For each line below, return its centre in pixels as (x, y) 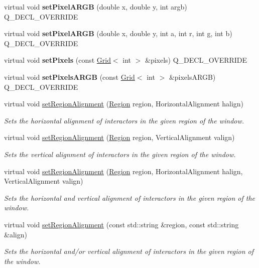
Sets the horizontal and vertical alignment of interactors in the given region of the (130, 197)
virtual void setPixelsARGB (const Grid (70, 77)
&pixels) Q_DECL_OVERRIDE (196, 60)
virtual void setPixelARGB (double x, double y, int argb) (96, 7)
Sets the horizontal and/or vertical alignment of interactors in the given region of (129, 251)
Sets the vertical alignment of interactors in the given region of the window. (120, 154)
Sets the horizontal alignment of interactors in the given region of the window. (124, 120)
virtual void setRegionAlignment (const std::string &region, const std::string (121, 224)
